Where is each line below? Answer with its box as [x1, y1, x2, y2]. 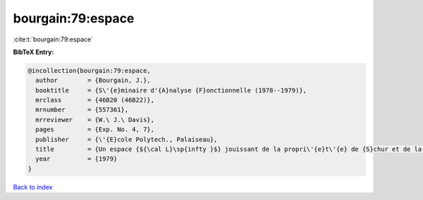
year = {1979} [35, 155, 118, 163]
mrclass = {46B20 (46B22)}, [35, 96, 155, 105]
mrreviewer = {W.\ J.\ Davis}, [35, 116, 155, 124]
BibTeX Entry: [13, 48, 54, 56]
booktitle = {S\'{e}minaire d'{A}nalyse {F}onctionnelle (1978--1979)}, [35, 86, 307, 94]
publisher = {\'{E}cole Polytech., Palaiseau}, [35, 135, 218, 143]
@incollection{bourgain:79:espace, [27, 67, 151, 74]
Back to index [13, 182, 53, 191]
